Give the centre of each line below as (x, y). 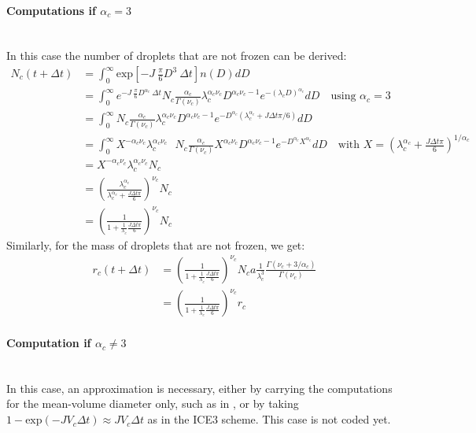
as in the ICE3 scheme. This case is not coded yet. (269, 419)
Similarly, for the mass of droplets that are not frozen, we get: (156, 244)
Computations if (51, 10)
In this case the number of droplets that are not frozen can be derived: (177, 56)
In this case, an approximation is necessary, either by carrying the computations (199, 388)
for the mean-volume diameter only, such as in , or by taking (153, 403)
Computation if (49, 343)
